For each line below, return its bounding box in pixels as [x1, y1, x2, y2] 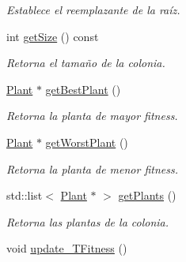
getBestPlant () [45, 80, 121, 97]
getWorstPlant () [45, 133, 128, 150]
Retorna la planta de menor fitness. [6, 160, 179, 177]
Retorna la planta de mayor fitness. [6, 107, 178, 124]
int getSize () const [6, 28, 99, 44]
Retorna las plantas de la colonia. [6, 213, 169, 230]
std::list [6, 187, 43, 204]
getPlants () [118, 187, 177, 204]
